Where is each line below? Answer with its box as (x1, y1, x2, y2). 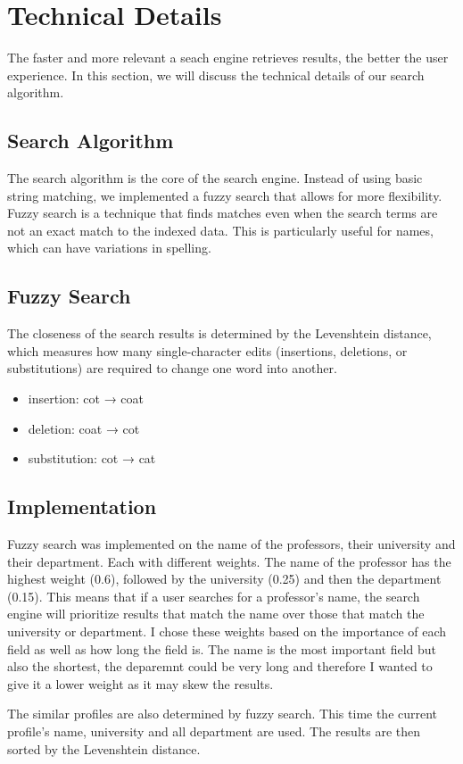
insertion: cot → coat (28, 389, 145, 408)
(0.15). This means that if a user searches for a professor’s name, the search (7, 586, 420, 605)
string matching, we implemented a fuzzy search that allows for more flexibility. (7, 186, 442, 204)
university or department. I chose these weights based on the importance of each (7, 622, 447, 641)
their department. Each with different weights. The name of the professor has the (7, 552, 451, 570)
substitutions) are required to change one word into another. (7, 359, 337, 378)
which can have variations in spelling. (7, 238, 211, 257)
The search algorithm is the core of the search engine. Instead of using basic (7, 169, 423, 187)
